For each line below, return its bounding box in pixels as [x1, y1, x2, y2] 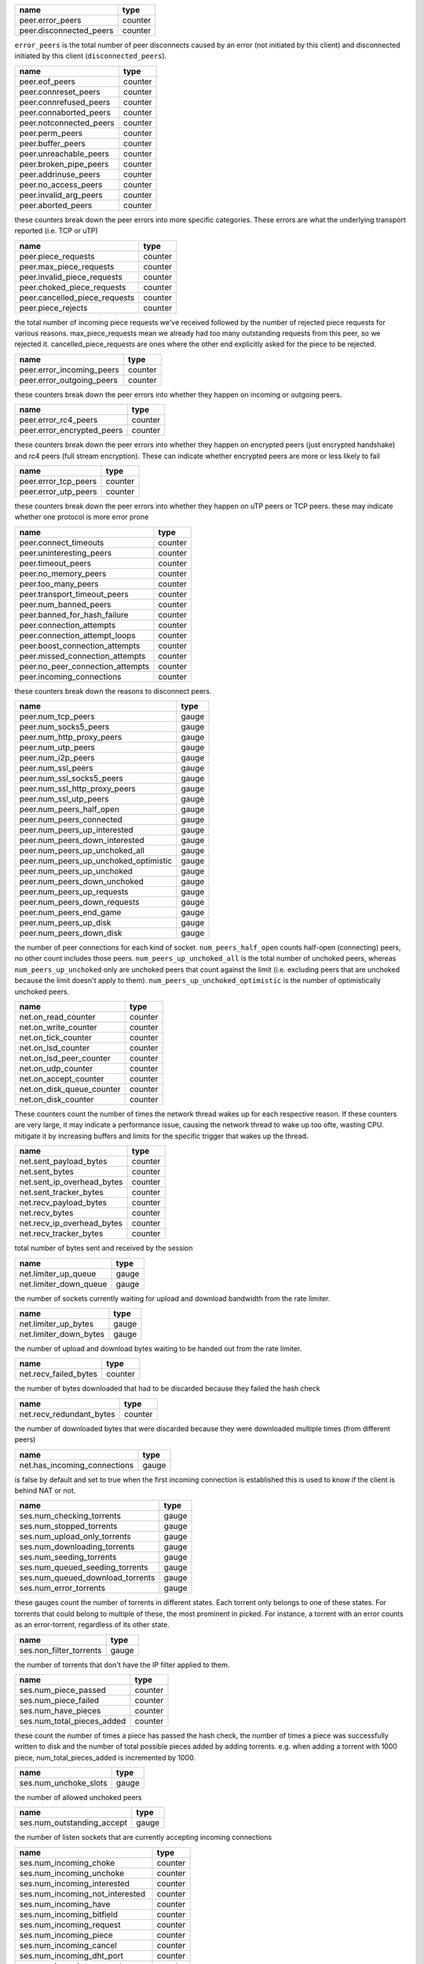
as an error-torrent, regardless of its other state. [14, 1620, 170, 1629]
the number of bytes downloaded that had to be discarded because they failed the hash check [14, 1383, 321, 1394]
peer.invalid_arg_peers [19, 189, 103, 200]
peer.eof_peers [19, 75, 76, 86]
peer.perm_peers [19, 127, 82, 138]
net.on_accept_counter [19, 1073, 104, 1084]
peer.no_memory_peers [19, 568, 107, 579]
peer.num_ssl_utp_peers [19, 793, 109, 804]
